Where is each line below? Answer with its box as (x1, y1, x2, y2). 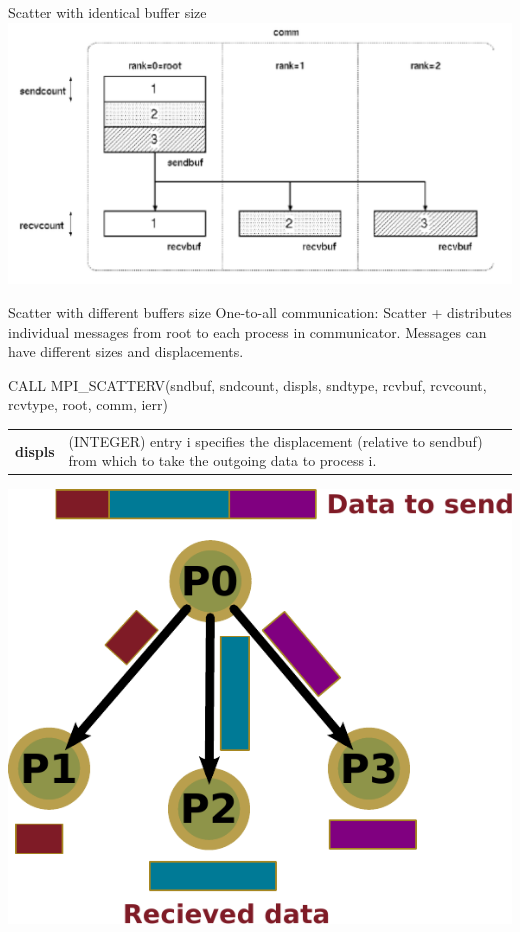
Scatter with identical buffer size (8, 2, 207, 22)
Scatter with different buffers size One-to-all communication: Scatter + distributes (8, 302, 512, 323)
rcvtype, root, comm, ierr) (8, 394, 168, 415)
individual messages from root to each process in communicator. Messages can (8, 321, 487, 342)
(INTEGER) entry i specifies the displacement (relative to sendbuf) (68, 430, 483, 451)
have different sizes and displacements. (8, 341, 244, 362)
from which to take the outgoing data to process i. (68, 450, 377, 471)
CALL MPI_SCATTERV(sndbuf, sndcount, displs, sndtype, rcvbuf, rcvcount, (8, 374, 487, 395)
